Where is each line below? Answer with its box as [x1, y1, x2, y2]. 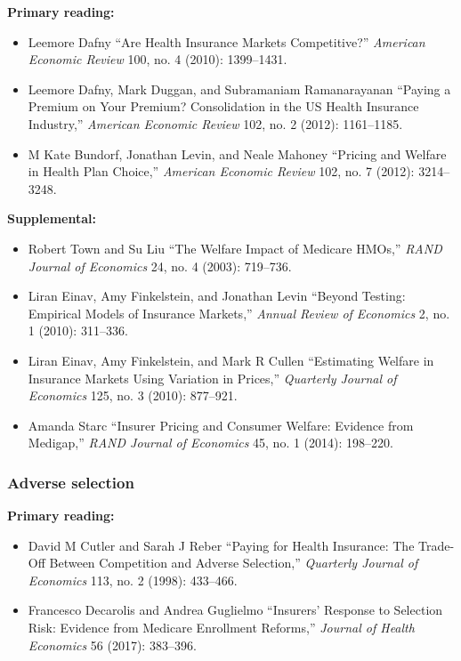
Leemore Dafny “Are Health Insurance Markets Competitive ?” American [28, 32, 425, 51]
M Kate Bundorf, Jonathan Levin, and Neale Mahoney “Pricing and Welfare [28, 144, 447, 163]
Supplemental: [7, 209, 96, 228]
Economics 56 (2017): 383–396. [28, 635, 197, 654]
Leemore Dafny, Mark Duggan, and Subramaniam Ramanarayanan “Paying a [28, 79, 451, 98]
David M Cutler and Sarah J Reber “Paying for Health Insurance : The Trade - [28, 536, 455, 554]
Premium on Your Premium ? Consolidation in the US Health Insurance [28, 97, 419, 116]
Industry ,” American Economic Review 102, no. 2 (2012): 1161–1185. [28, 114, 403, 133]
